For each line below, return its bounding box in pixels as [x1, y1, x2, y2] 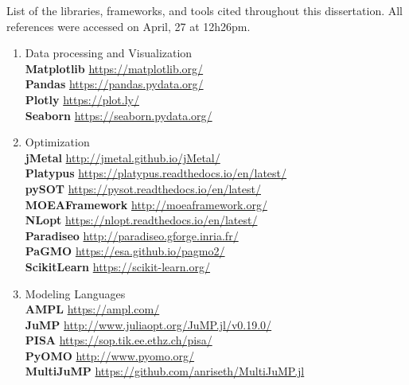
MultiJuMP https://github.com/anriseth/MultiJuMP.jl [25, 363, 305, 379]
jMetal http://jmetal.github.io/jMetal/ [25, 149, 220, 165]
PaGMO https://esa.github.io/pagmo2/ [25, 243, 225, 259]
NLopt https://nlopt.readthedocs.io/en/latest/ [25, 212, 258, 228]
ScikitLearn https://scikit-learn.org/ [25, 258, 210, 274]
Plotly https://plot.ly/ [25, 91, 139, 107]
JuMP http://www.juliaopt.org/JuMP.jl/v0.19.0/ [25, 316, 272, 332]
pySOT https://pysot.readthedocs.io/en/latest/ [25, 180, 261, 196]
